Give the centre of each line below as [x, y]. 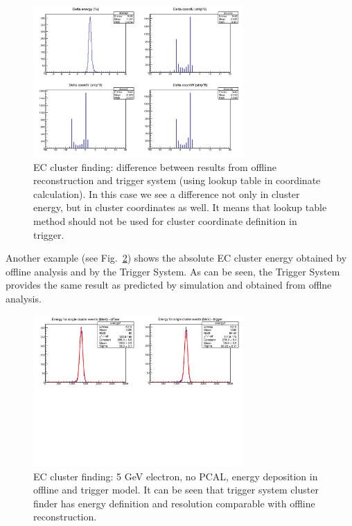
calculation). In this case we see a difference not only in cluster [167, 193]
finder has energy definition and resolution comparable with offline [174, 503]
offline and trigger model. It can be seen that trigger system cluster [176, 490]
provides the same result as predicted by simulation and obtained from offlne [169, 285]
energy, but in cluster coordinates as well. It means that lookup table [180, 207]
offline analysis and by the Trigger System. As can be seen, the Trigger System [173, 271]
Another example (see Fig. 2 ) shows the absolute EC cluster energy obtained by [176, 258]
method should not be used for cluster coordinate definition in [165, 221]
